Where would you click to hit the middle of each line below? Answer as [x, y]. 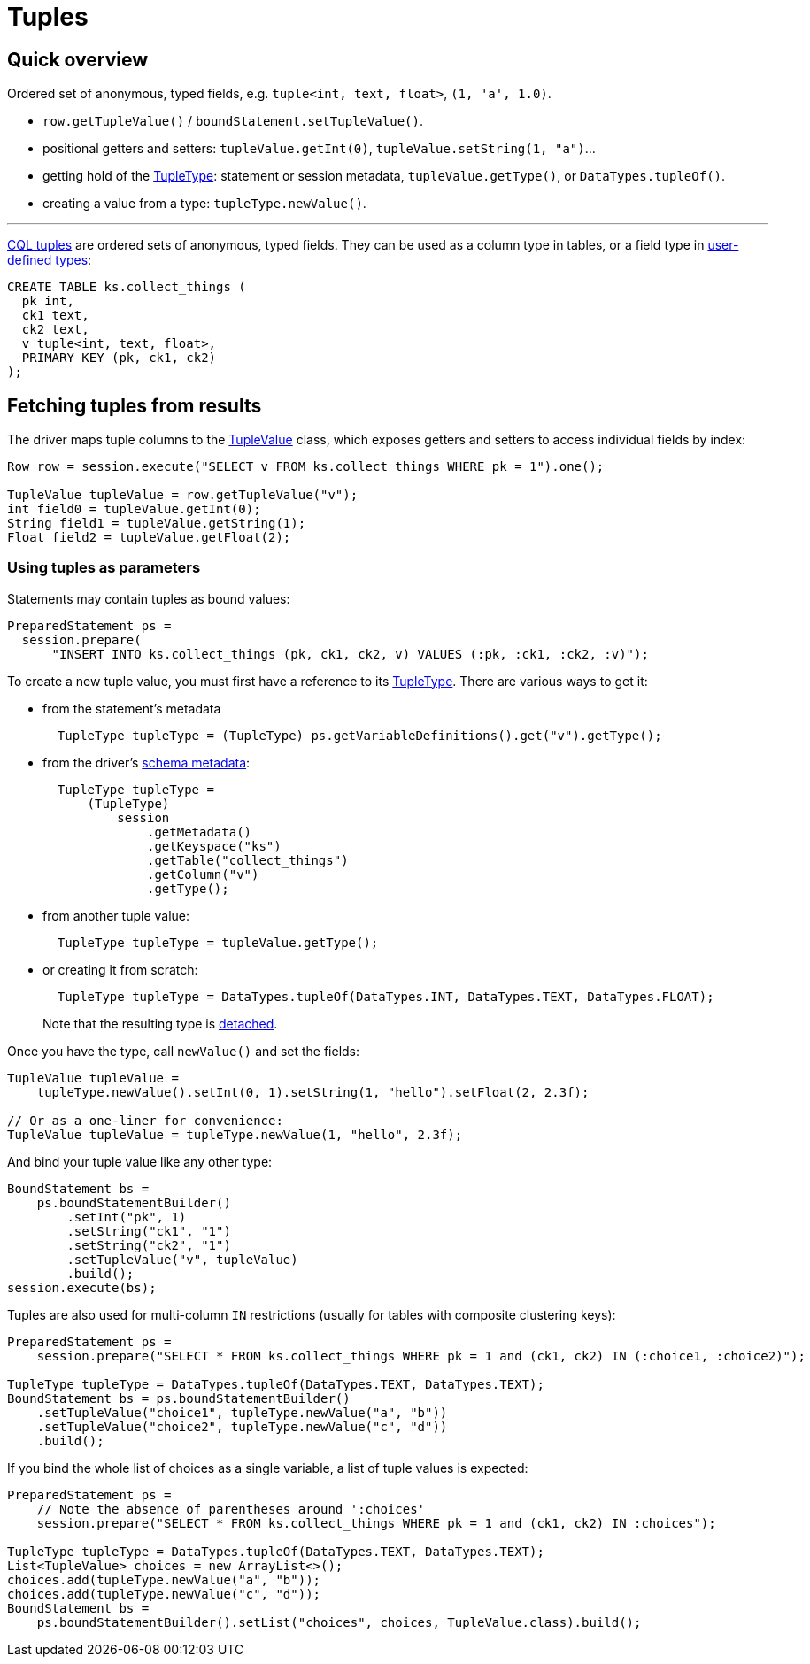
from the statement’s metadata [132, 708]
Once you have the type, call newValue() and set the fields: [184, 1051]
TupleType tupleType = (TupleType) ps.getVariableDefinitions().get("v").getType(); [359, 735]
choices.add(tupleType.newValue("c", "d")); [164, 1594]
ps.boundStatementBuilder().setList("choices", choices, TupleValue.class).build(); [339, 1622]
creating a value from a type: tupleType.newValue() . [204, 204]
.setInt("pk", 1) [127, 1217]
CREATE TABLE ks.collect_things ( [127, 287]
